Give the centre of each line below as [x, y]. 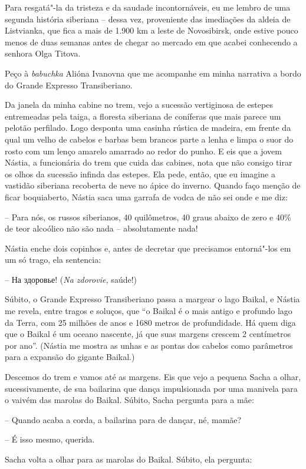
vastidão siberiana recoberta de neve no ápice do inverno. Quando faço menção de [153, 185]
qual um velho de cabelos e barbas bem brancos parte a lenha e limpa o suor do [149, 139]
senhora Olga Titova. [43, 53]
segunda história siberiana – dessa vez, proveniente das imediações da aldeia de [148, 19]
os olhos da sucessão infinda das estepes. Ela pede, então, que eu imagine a [140, 174]
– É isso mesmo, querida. [50, 439]
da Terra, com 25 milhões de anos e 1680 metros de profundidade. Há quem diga [150, 322]
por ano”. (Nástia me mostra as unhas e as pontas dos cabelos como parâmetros [149, 345]
